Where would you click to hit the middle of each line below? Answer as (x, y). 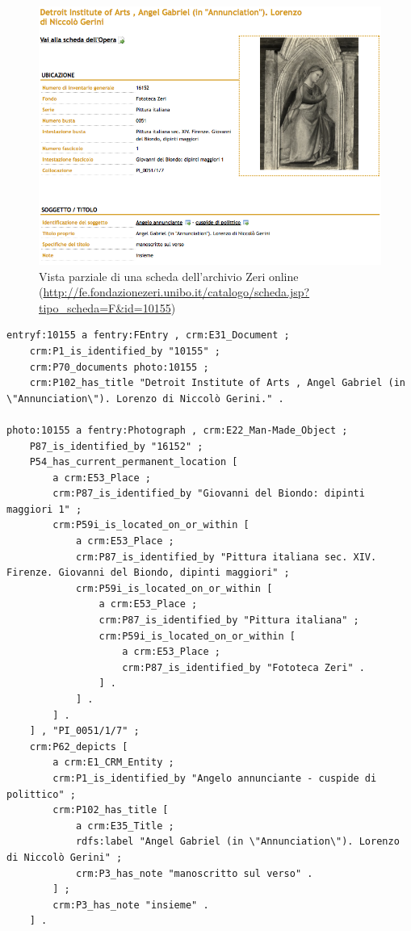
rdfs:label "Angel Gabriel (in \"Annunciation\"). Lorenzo (237, 842)
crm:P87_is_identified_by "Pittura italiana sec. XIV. (226, 557)
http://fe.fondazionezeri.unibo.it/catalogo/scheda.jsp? (176, 292)
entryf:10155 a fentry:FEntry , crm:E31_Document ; (148, 335)
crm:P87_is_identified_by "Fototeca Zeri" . (243, 667)
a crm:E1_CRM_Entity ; (113, 763)
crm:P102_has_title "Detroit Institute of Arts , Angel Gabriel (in (217, 383)
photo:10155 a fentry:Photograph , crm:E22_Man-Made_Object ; (177, 430)
